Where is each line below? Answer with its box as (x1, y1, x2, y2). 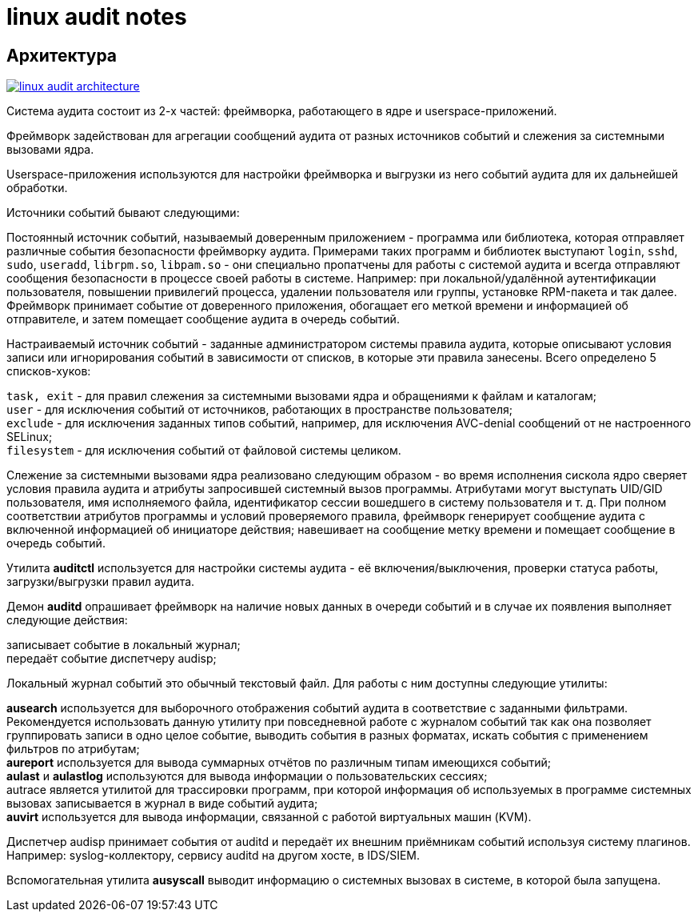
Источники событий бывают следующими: (6, 206, 240, 220)
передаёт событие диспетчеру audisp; (6, 651, 217, 666)
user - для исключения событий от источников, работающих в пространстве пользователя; (6, 403, 513, 417)
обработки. (6, 181, 68, 195)
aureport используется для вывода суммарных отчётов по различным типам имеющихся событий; (6, 756, 552, 770)
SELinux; (6, 430, 53, 444)
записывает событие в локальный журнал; (6, 638, 241, 652)
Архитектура (6, 45, 118, 66)
